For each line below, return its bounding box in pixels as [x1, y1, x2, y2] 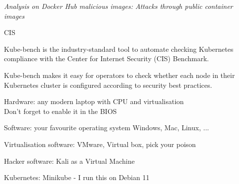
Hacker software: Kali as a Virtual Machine [4, 155, 135, 166]
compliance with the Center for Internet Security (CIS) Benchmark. [4, 53, 209, 64]
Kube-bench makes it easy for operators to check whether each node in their [4, 70, 235, 80]
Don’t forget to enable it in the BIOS [4, 106, 117, 116]
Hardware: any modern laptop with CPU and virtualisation [4, 96, 184, 107]
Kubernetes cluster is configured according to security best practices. [4, 79, 212, 90]
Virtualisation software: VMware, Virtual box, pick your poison [4, 139, 196, 149]
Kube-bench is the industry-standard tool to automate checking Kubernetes [4, 43, 234, 54]
